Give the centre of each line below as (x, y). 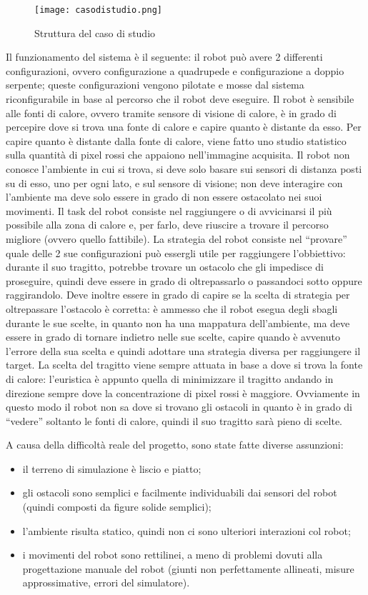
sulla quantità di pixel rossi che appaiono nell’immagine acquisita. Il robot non (178, 155)
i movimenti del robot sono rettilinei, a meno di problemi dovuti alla (173, 555)
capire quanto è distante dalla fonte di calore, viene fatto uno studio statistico (176, 140)
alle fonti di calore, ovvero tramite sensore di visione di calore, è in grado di (171, 112)
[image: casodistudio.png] (98, 10)
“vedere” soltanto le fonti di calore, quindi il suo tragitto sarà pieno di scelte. (174, 420)
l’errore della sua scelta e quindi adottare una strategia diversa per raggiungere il (183, 350)
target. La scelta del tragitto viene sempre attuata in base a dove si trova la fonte (184, 365)
